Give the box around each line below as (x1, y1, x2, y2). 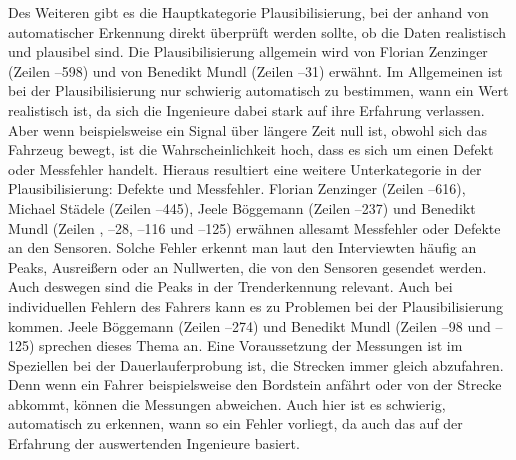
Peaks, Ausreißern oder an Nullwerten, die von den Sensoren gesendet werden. (8, 256, 487, 277)
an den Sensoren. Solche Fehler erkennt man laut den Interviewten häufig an (8, 237, 477, 258)
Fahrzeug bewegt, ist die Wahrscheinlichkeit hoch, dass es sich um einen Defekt (8, 139, 494, 160)
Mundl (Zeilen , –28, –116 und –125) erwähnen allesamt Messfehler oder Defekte (8, 217, 501, 238)
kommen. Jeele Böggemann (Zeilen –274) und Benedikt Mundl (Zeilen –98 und (8, 315, 491, 336)
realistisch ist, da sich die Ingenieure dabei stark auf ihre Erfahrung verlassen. (8, 99, 485, 120)
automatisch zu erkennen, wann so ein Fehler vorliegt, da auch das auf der (8, 413, 463, 434)
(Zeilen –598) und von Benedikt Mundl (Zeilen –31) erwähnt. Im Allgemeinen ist (8, 60, 503, 81)
